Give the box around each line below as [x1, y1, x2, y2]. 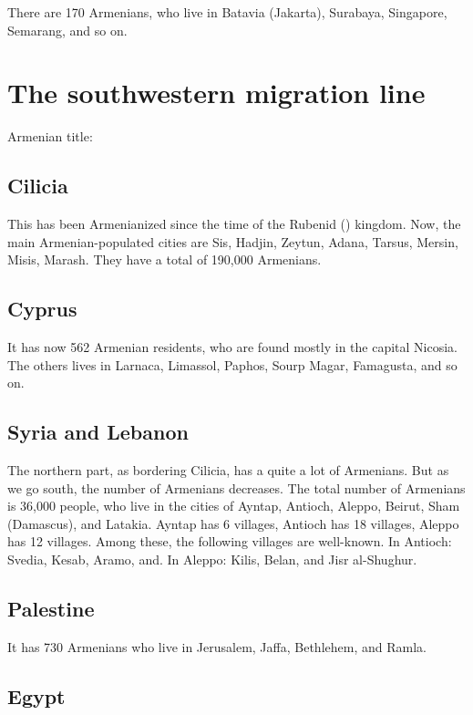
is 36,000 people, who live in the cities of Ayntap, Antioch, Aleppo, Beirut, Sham [7, 496, 460, 515]
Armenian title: [7, 127, 93, 146]
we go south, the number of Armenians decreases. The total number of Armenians [7, 478, 466, 497]
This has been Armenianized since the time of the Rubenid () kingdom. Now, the [7, 214, 461, 233]
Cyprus [7, 295, 77, 323]
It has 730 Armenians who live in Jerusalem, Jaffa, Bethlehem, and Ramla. [7, 637, 427, 656]
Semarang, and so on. [7, 20, 128, 39]
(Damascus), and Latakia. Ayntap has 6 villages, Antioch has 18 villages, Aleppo [7, 513, 459, 533]
